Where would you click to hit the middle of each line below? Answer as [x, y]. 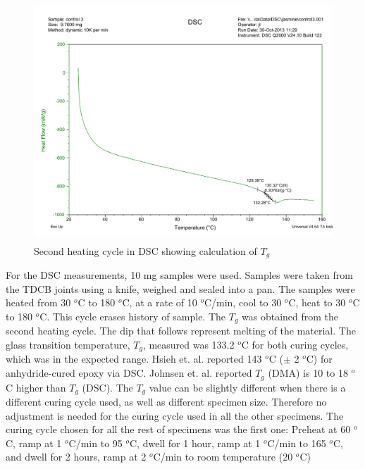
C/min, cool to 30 [243, 302]
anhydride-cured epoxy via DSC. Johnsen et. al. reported [129, 373]
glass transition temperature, [68, 345]
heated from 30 [38, 302]
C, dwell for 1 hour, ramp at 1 [195, 443]
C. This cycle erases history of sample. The [133, 316]
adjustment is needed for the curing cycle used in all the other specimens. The [175, 415]
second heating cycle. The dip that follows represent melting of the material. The [181, 331]
